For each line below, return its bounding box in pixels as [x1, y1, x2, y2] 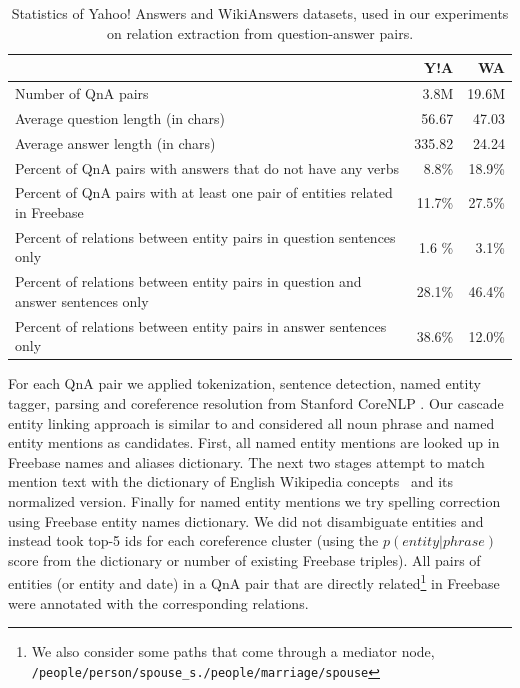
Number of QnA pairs [15, 83, 149, 104]
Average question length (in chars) [15, 107, 225, 128]
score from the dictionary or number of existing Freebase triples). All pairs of [8, 549, 481, 570]
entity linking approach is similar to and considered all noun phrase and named [8, 412, 495, 433]
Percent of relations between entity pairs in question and [15, 271, 362, 292]
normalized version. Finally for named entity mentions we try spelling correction [8, 490, 501, 511]
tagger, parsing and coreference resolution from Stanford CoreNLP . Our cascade [8, 393, 504, 413]
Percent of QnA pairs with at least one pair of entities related [15, 182, 393, 203]
